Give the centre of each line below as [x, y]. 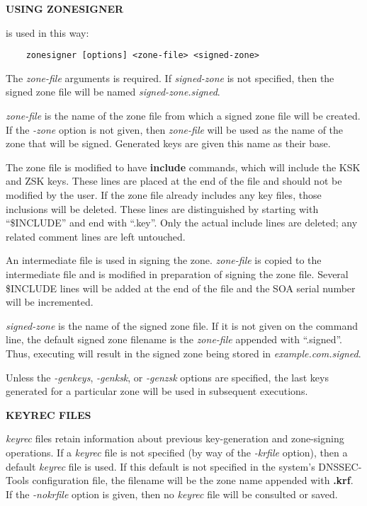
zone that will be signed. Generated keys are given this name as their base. [168, 143]
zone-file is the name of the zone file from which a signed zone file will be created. [183, 116]
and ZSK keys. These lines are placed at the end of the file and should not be [174, 181]
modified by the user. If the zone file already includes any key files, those [164, 195]
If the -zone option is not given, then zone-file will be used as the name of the [175, 129]
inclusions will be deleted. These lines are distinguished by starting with [162, 208]
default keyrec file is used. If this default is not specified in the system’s [160, 466]
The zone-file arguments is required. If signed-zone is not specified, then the [170, 77]
